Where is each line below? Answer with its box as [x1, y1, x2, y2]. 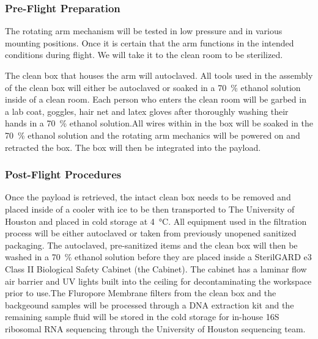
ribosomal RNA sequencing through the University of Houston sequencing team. [5, 322, 306, 335]
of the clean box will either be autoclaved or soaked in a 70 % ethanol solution [5, 81, 301, 93]
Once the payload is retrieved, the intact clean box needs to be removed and [5, 191, 291, 203]
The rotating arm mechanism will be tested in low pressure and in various [5, 24, 283, 37]
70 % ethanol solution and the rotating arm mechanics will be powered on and [5, 128, 300, 141]
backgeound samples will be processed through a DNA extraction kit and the [5, 298, 294, 311]
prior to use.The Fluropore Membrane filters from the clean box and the [5, 286, 276, 299]
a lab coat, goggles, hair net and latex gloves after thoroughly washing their [5, 104, 289, 117]
